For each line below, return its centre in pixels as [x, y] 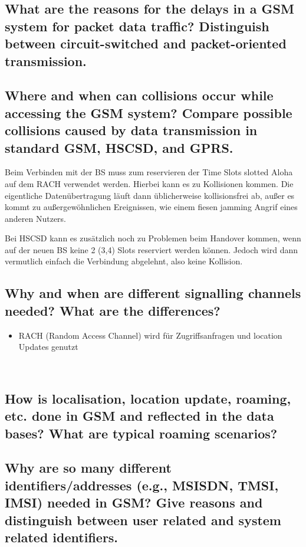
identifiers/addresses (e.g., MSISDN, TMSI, [142, 485]
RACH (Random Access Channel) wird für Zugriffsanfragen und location [150, 335]
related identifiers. [62, 537]
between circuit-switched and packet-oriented [146, 43]
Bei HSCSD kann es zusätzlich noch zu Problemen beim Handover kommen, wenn [153, 238]
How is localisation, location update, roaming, [148, 398]
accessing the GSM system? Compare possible [149, 112]
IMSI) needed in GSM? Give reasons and [134, 502]
